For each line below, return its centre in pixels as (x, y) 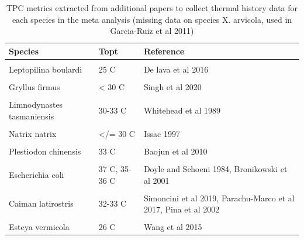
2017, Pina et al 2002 (182, 209)
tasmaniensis (32, 116)
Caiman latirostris (41, 203)
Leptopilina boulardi (46, 69)
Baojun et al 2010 (175, 151)
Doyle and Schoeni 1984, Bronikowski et (215, 168)
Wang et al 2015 (173, 227)
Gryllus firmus (34, 86)
